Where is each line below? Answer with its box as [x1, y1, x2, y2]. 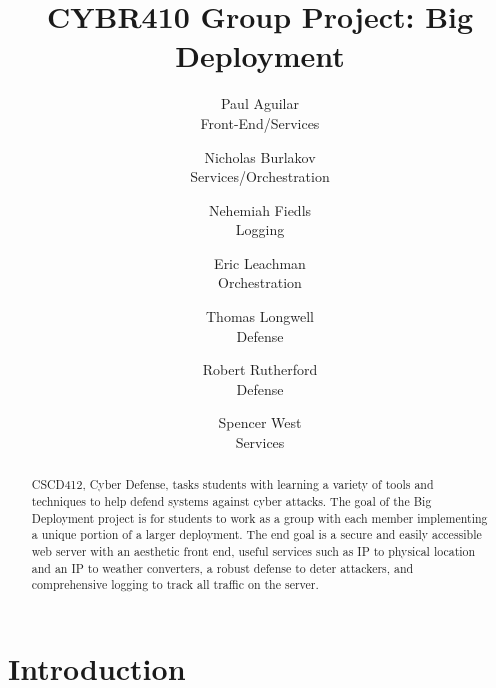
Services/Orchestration [190, 166, 330, 187]
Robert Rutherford [202, 359, 318, 380]
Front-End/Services [200, 112, 320, 133]
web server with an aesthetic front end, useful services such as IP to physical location [31, 543, 476, 560]
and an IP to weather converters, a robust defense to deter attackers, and [31, 559, 414, 576]
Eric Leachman [214, 252, 306, 273]
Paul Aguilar [220, 93, 300, 114]
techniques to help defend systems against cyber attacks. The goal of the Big [31, 493, 432, 510]
